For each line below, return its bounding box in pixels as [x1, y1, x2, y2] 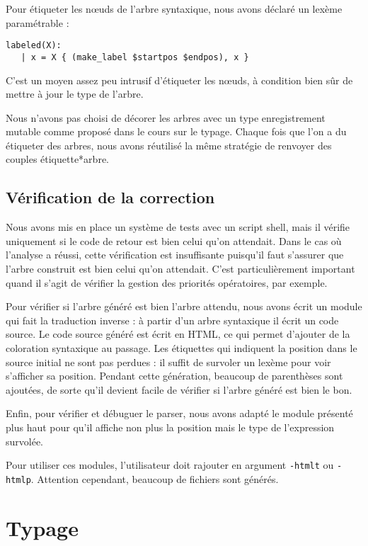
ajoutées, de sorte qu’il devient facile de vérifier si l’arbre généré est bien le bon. [6, 382, 352, 397]
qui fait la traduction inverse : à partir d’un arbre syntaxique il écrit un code [6, 312, 339, 327]
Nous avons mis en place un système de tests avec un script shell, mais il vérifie [6, 220, 350, 234]
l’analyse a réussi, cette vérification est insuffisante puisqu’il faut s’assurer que [6, 247, 344, 262]
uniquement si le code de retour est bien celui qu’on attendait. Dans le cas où [6, 233, 342, 248]
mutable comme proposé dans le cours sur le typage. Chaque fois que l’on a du [6, 124, 347, 139]
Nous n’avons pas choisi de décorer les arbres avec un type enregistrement [6, 110, 326, 125]
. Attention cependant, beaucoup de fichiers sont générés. [30, 471, 279, 486]
